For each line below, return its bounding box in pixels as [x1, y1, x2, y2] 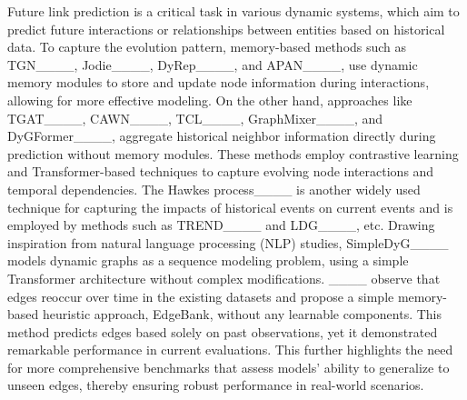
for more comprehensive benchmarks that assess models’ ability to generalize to [7, 357, 450, 376]
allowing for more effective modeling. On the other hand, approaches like [7, 90, 412, 109]
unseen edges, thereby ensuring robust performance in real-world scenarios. [7, 375, 424, 395]
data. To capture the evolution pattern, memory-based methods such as [7, 37, 407, 56]
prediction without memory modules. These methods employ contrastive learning [7, 144, 459, 163]
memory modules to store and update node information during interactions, [7, 73, 430, 92]
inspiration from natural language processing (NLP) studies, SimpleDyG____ [7, 233, 449, 252]
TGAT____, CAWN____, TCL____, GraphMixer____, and [7, 108, 383, 127]
